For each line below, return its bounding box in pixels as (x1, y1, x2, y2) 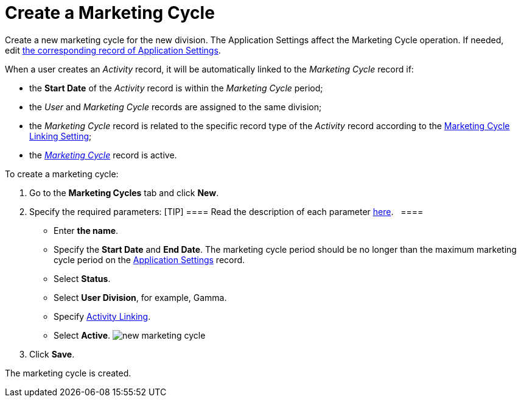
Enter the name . (54, 225, 119, 236)
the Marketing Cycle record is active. (29, 149, 177, 160)
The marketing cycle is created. (5, 367, 131, 378)
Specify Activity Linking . (54, 311, 151, 322)
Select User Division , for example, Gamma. (54, 292, 227, 303)
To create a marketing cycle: (5, 168, 119, 179)
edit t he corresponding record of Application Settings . (5, 44, 221, 55)
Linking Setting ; (29, 130, 92, 141)
